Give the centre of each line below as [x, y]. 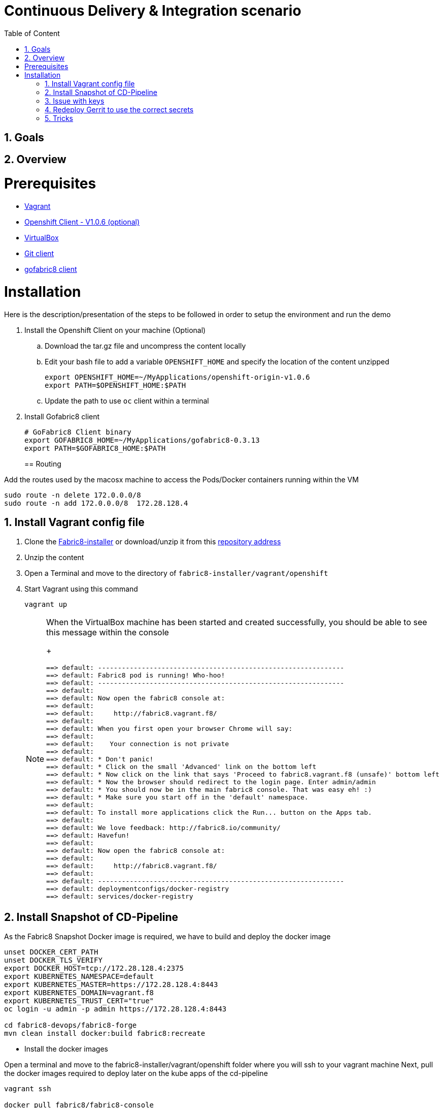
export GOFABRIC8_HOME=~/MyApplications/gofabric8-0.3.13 [142, 440]
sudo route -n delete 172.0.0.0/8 [73, 495]
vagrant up [46, 605]
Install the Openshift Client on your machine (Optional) [115, 330]
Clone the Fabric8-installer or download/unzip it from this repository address [153, 542]
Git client [39, 254]
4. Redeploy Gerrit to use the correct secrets [119, 109]
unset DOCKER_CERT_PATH [51, 952]
